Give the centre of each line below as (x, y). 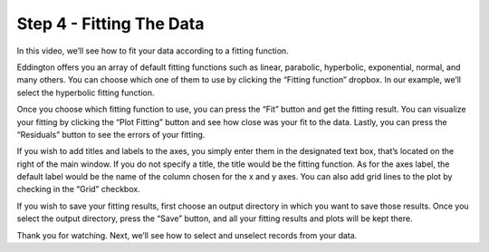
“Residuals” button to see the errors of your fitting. (111, 134)
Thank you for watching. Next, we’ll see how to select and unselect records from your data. (187, 235)
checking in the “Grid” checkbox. (78, 189)
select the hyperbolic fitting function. (86, 92)
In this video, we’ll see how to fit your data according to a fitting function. (153, 51)
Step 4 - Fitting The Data (110, 24)
